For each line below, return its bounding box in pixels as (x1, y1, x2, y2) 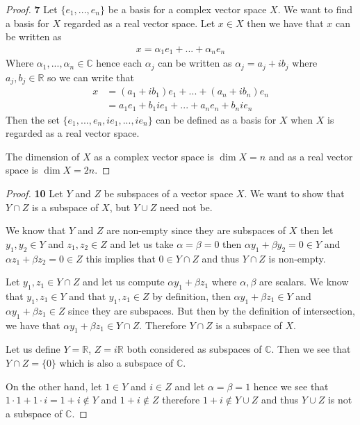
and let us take (110, 236, 174, 251)
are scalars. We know (259, 274, 349, 289)
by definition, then (152, 289, 231, 303)
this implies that (85, 251, 156, 265)
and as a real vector (268, 149, 353, 163)
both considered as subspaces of (126, 342, 262, 356)
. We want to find (277, 2, 353, 16)
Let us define (6, 342, 60, 356)
